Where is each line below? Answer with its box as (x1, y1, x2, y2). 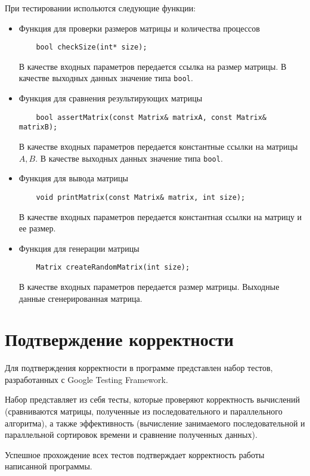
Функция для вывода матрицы (18, 172, 128, 184)
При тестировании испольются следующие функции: (5, 2, 196, 14)
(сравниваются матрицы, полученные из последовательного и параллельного (5, 405, 283, 418)
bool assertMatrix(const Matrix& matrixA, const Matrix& (36, 113, 267, 122)
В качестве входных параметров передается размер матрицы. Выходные (18, 280, 280, 292)
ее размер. (18, 222, 56, 234)
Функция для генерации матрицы (18, 242, 139, 254)
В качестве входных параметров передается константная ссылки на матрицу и (18, 210, 302, 222)
